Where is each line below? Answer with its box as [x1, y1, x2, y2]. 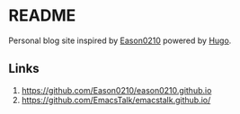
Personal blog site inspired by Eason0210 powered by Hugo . [8, 35, 232, 46]
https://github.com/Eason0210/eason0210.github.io [21, 84, 212, 95]
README [8, 5, 76, 26]
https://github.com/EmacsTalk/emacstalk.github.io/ [21, 94, 211, 105]
